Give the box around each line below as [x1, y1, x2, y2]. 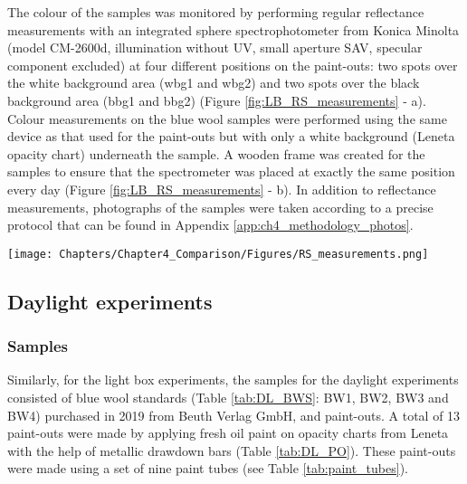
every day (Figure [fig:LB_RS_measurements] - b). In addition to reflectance [7, 179, 436, 198]
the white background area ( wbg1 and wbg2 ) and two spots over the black [7, 73, 420, 92]
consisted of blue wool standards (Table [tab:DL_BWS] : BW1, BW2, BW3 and [7, 387, 449, 406]
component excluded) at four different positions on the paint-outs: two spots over [7, 55, 458, 74]
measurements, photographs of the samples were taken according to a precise [7, 197, 434, 216]
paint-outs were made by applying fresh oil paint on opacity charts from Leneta [7, 423, 449, 442]
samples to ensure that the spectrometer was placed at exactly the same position [7, 162, 455, 181]
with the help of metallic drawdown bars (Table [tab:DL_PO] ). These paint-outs [7, 441, 456, 460]
